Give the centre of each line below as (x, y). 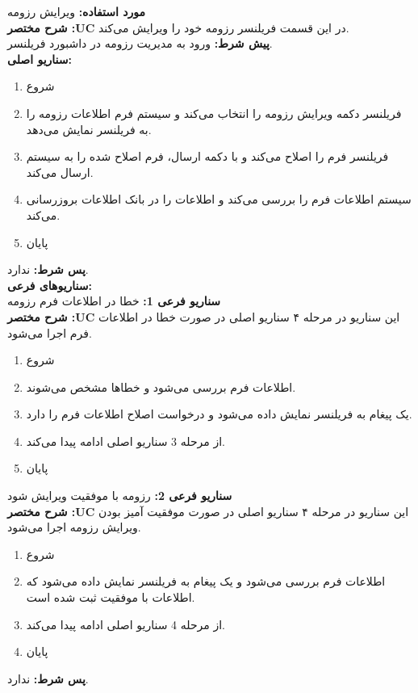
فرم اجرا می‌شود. (50, 332)
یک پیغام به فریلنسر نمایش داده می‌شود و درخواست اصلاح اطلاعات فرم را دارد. (219, 414)
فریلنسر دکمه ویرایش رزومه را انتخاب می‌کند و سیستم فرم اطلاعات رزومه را (214, 113)
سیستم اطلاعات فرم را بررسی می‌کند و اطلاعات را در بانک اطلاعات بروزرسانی (219, 199)
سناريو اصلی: (40, 59)
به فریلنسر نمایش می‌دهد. (89, 129)
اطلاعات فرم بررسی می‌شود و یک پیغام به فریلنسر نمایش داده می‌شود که (206, 581)
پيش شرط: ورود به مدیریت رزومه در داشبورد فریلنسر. (140, 43)
